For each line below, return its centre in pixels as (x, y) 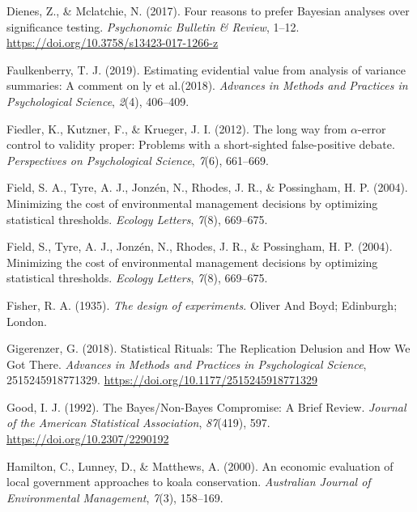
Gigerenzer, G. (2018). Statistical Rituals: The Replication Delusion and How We (208, 348)
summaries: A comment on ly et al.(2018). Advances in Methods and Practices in (207, 85)
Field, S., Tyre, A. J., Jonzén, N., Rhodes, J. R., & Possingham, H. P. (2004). (200, 246)
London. (27, 321)
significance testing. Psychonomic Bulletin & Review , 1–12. (153, 26)
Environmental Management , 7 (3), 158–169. (115, 497)
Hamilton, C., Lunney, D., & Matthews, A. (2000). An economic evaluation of (200, 465)
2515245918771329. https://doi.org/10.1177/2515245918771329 (162, 380)
